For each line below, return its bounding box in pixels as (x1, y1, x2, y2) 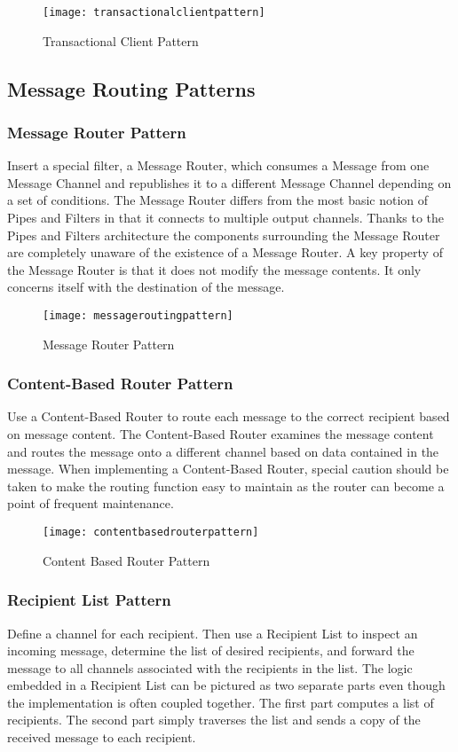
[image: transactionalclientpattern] (43, 6, 265, 19)
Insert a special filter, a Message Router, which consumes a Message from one (7, 156, 430, 175)
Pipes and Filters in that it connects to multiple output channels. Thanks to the (7, 208, 445, 227)
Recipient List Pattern (7, 589, 171, 611)
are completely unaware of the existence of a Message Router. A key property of (7, 243, 443, 262)
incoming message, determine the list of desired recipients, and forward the (7, 641, 415, 660)
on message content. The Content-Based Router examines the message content (7, 425, 434, 443)
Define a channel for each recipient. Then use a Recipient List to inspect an (7, 623, 418, 642)
